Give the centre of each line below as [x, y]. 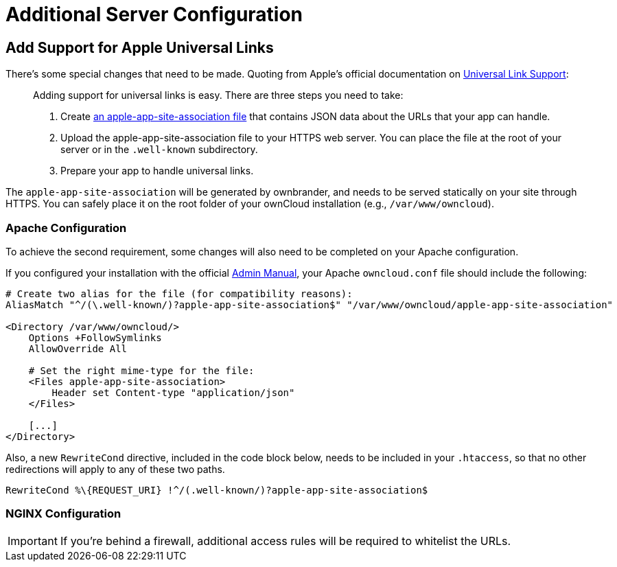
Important [33, 541]
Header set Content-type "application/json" [173, 392]
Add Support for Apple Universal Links [140, 47]
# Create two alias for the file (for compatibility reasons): [179, 293]
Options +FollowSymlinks [95, 337]
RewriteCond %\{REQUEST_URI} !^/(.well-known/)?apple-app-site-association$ [217, 490]
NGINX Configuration [63, 514]
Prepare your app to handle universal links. [157, 171]
